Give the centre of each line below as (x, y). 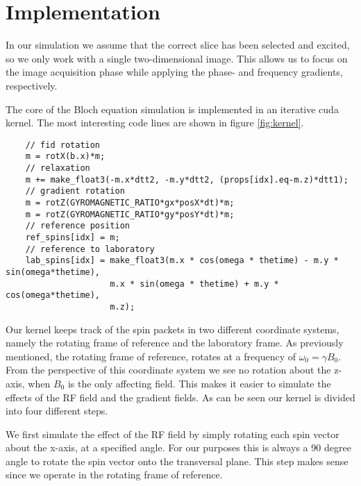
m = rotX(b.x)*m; (65, 157)
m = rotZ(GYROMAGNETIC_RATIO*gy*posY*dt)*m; (130, 214)
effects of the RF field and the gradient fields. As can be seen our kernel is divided (180, 397)
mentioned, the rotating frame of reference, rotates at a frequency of (151, 356)
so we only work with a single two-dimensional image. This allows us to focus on (177, 58)
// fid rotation (63, 145)
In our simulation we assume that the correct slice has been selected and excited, (178, 45)
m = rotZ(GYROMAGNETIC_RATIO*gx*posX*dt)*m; (130, 202)
